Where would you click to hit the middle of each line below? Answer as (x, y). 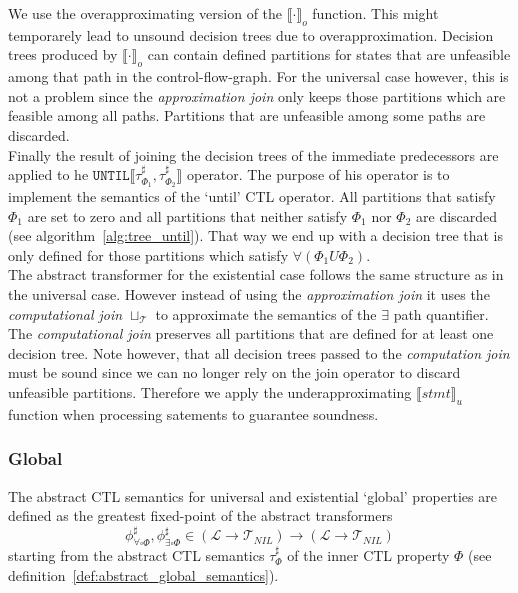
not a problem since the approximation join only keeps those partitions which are (257, 95)
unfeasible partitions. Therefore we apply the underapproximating (210, 391)
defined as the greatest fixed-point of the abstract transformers (200, 515)
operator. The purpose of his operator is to (318, 174)
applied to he (48, 174)
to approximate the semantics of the (266, 313)
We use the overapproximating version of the (145, 13)
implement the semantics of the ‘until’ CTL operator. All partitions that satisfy (252, 195)
